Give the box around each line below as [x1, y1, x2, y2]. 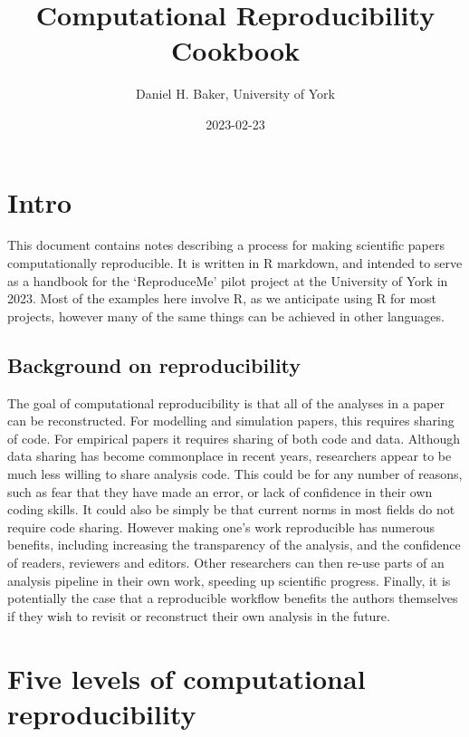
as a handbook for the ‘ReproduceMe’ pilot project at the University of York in [7, 271, 448, 290]
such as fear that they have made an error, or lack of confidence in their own [7, 482, 433, 501]
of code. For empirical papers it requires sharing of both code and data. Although [7, 428, 461, 447]
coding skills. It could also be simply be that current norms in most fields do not [7, 500, 455, 519]
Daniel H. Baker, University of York [136, 84, 335, 103]
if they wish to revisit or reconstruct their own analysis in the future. [7, 606, 390, 625]
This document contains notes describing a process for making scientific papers [7, 235, 445, 254]
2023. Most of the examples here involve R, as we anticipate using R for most [7, 289, 437, 308]
